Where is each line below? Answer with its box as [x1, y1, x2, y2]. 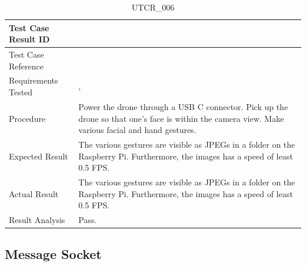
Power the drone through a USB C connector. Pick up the [78, 100, 288, 112]
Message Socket [5, 245, 102, 263]
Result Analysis [9, 214, 65, 225]
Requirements [9, 74, 58, 87]
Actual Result [9, 187, 59, 199]
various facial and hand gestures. [78, 124, 197, 136]
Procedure [9, 112, 46, 124]
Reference [9, 59, 44, 72]
